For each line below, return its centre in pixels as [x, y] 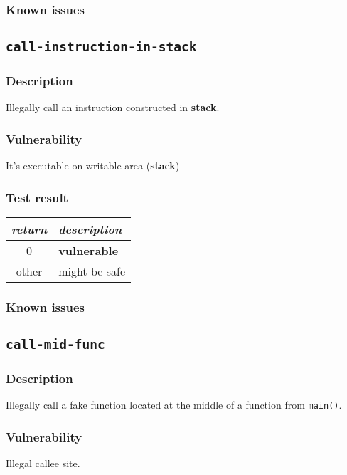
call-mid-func [55, 345]
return [30, 229]
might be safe [92, 271]
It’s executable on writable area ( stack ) [93, 166]
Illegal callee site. [43, 463]
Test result [37, 197]
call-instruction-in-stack [101, 47]
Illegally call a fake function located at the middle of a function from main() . [174, 405]
